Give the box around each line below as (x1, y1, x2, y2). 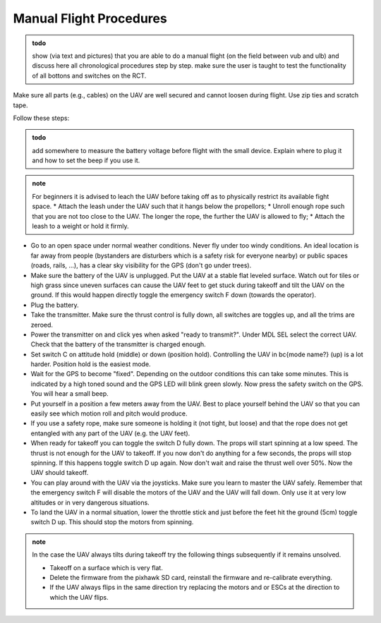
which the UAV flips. (49, 593, 109, 601)
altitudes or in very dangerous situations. (30, 498, 150, 507)
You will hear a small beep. (30, 389, 109, 398)
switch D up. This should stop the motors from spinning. (30, 518, 194, 526)
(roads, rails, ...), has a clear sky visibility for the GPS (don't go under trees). (30, 261, 252, 270)
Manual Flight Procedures (13, 11, 167, 26)
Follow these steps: (13, 114, 70, 122)
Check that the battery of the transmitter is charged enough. (30, 340, 206, 349)
